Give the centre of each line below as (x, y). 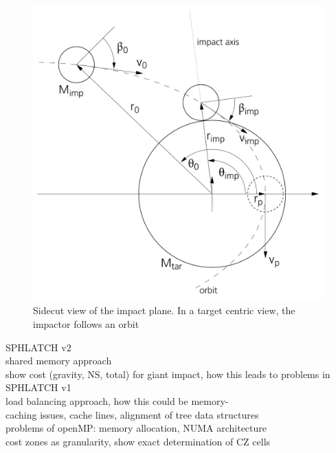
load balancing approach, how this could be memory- (117, 401)
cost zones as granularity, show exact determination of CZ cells (138, 441)
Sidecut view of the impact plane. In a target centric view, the (164, 310)
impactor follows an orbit (86, 324)
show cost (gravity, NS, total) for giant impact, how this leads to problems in (168, 374)
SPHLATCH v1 (38, 387)
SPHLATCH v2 (38, 347)
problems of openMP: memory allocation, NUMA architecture (136, 428)
